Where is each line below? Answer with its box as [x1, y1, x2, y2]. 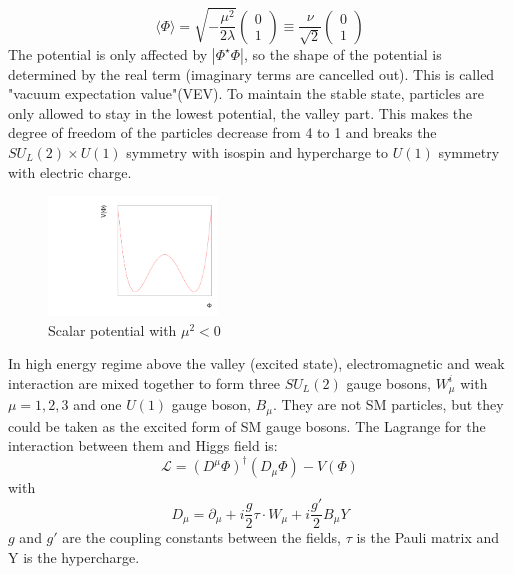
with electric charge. [8, 161, 132, 182]
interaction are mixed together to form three [8, 372, 281, 393]
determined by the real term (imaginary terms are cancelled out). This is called [8, 63, 495, 84]
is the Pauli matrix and [356, 527, 500, 548]
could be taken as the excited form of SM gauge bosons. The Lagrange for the [8, 415, 486, 436]
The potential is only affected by [8, 43, 208, 64]
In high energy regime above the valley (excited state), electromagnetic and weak [8, 353, 505, 374]
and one [73, 394, 122, 415]
